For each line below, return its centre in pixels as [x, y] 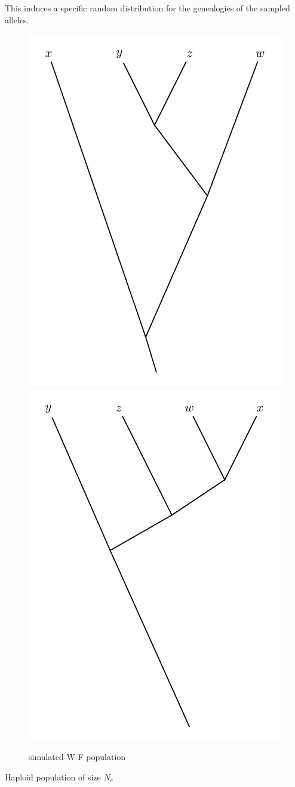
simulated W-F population [77, 757]
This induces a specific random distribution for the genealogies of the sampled [147, 8]
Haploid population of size [53, 777]
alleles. [17, 19]
